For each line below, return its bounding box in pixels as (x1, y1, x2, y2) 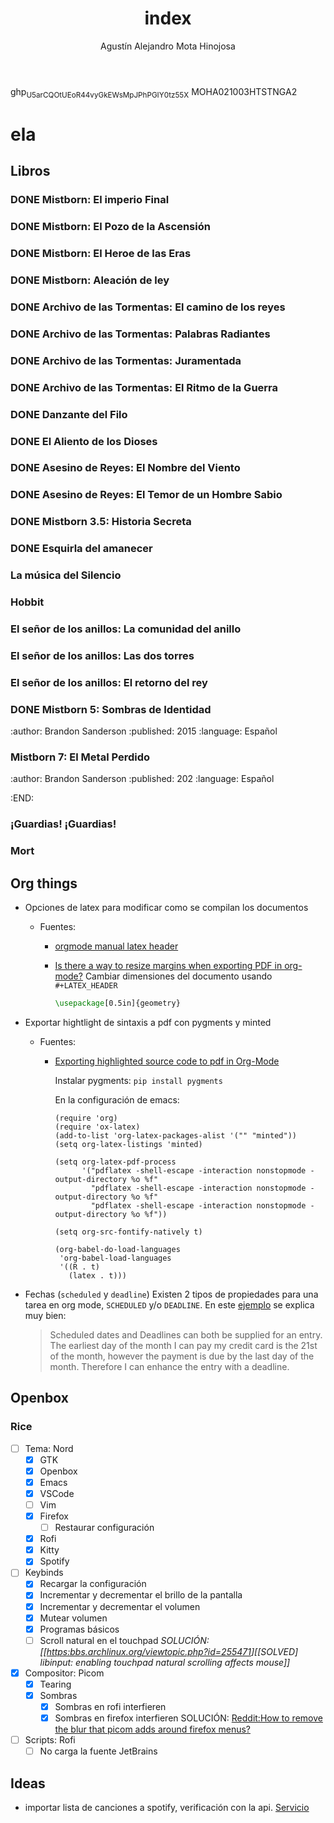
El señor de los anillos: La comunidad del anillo (10, 622, 242, 636)
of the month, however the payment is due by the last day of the (49, 1350, 315, 1362)
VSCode (39, 1487, 75, 1499)
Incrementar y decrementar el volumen (39, 1600, 201, 1612)
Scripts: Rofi (24, 1734, 76, 1746)
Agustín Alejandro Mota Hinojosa (100, 40, 236, 52)
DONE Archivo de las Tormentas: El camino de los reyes (10, 300, 286, 314)
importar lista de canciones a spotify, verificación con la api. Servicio (24, 1802, 310, 1814)
